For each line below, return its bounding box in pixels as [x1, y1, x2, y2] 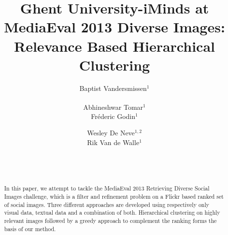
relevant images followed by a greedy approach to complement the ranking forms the [4, 216, 217, 224]
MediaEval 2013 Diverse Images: [4, 17, 225, 37]
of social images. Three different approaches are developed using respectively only [4, 200, 210, 208]
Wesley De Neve [87, 128, 135, 138]
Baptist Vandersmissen [79, 83, 147, 93]
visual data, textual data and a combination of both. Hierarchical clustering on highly [4, 208, 220, 217]
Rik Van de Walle [87, 137, 140, 147]
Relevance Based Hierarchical [14, 36, 215, 56]
